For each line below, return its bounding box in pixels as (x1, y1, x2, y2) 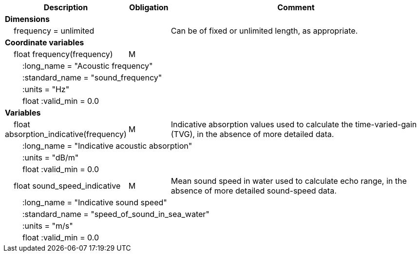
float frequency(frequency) (14, 49, 113, 59)
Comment (277, 2, 315, 12)
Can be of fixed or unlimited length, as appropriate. (171, 26, 358, 36)
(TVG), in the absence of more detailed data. (171, 129, 334, 139)
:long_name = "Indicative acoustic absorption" (22, 141, 192, 151)
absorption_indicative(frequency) (5, 129, 127, 139)
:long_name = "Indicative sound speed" (22, 197, 167, 207)
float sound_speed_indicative (14, 181, 121, 191)
